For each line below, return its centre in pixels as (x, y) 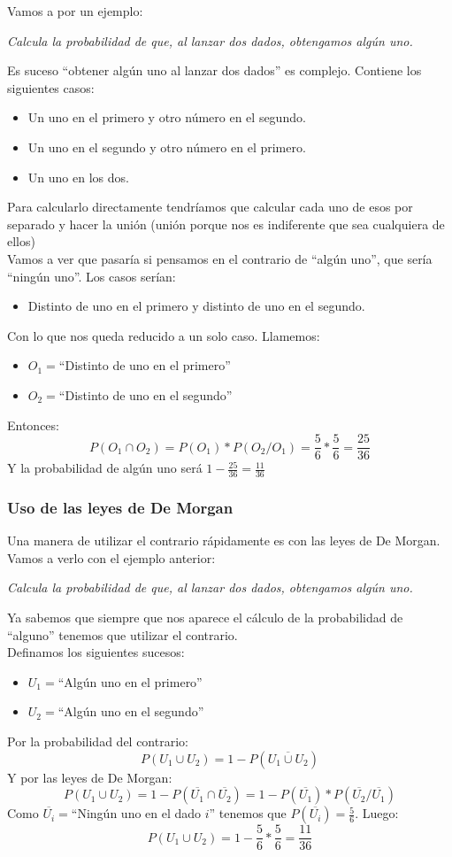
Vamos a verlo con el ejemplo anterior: (111, 557)
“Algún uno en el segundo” (131, 711)
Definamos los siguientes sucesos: (96, 652)
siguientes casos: (51, 87)
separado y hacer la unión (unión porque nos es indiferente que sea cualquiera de (226, 224)
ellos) (21, 241)
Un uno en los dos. (78, 177)
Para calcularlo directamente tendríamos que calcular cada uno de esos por (210, 207)
